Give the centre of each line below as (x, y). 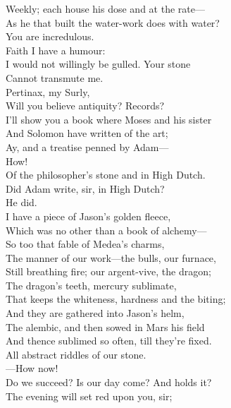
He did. (21, 202)
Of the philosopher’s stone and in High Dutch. (106, 175)
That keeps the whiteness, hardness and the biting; (116, 299)
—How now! (32, 368)
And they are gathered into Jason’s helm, (95, 313)
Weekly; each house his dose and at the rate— (105, 8)
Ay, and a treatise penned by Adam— (87, 146)
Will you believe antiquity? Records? (85, 106)
